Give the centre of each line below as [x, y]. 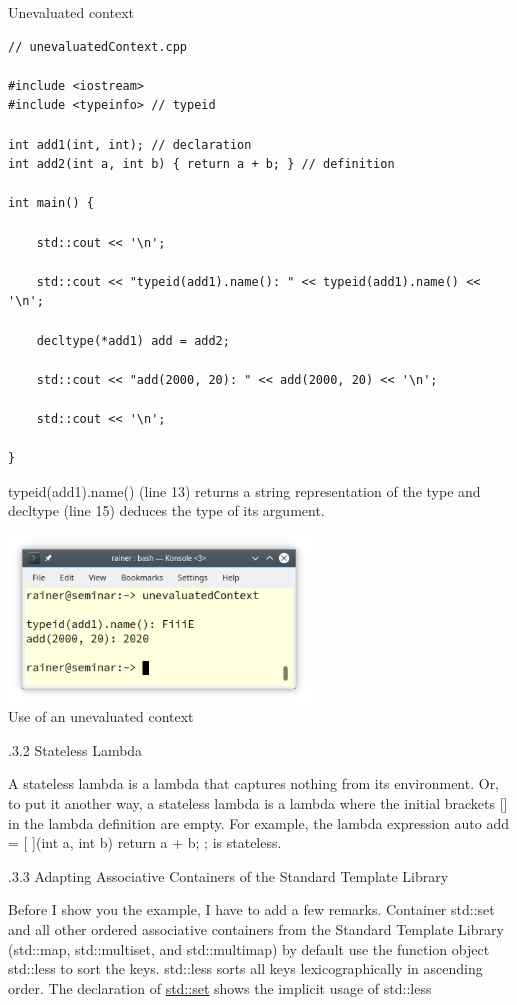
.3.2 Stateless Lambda [75, 749]
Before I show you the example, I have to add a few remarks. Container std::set [251, 909]
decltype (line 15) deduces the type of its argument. [166, 510]
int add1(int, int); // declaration [130, 144]
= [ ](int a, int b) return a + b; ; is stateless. [145, 842]
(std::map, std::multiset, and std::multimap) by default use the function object [249, 948]
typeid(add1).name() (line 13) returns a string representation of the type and [244, 490]
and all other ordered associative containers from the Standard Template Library [256, 928]
